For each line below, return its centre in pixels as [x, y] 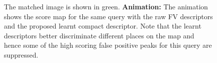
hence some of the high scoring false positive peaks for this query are [108, 45]
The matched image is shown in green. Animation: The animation [106, 6]
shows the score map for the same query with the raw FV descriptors [108, 16]
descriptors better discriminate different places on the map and [99, 35]
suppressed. [21, 54]
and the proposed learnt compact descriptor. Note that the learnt [103, 26]
